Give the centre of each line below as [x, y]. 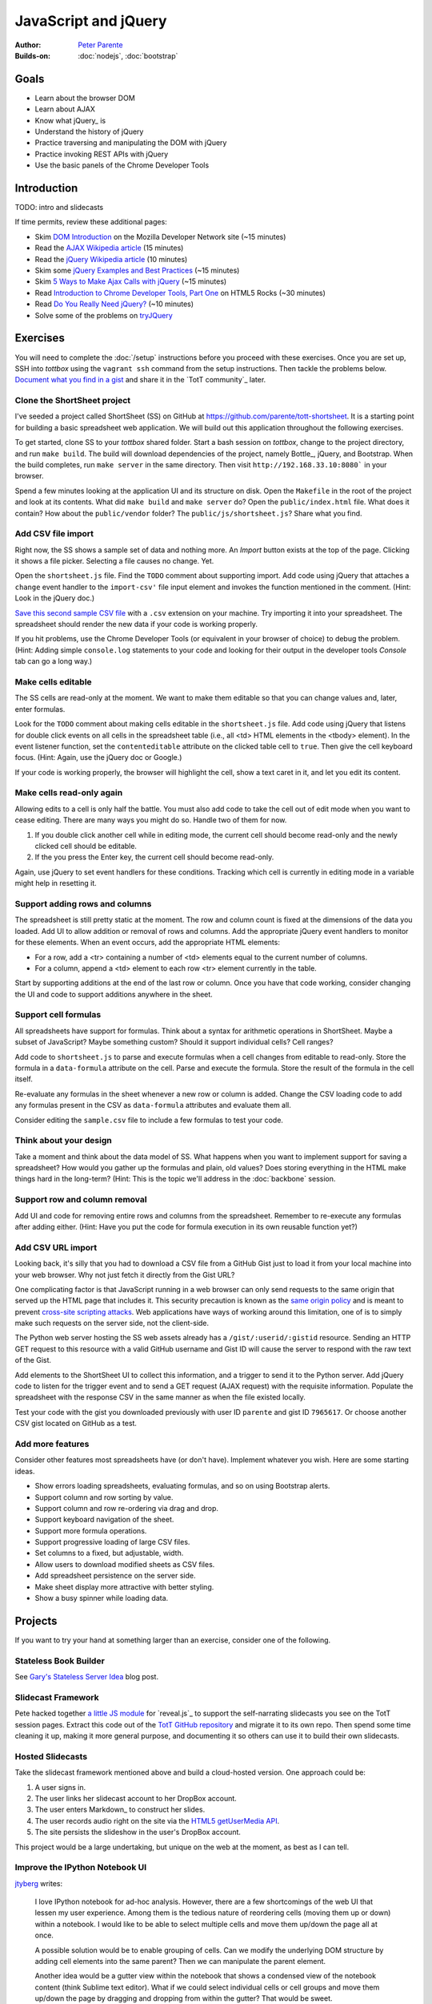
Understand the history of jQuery [89, 131]
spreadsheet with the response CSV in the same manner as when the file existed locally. [160, 1397]
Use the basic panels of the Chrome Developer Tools [122, 165]
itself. [24, 1079]
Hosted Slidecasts [51, 1756]
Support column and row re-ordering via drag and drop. [127, 1508]
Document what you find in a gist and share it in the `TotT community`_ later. [140, 380]
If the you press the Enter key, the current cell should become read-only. [154, 857]
